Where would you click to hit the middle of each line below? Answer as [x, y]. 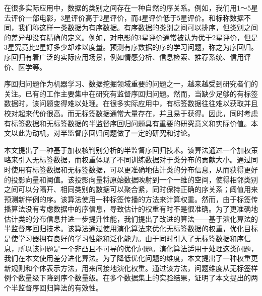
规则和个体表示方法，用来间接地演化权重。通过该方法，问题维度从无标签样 [134, 268]
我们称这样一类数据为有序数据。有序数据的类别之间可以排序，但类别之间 [138, 27]
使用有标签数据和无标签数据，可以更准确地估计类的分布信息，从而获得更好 [134, 169]
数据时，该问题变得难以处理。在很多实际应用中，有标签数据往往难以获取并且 [131, 103]
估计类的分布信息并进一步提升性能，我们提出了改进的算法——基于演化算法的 [131, 218]
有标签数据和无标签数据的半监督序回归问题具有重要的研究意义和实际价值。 [127, 123]
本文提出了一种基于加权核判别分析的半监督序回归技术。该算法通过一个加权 [127, 150]
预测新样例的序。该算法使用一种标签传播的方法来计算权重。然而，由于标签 [127, 199]
